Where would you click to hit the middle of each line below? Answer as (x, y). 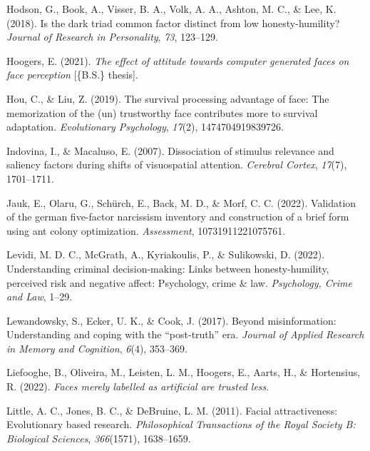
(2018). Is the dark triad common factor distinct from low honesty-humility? (173, 22)
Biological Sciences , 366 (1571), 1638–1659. (99, 438)
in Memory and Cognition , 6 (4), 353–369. (97, 348)
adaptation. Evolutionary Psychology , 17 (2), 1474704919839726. (145, 127)
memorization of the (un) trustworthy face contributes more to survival (162, 112)
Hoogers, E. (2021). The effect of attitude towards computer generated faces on (178, 60)
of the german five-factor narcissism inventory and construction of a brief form (178, 217)
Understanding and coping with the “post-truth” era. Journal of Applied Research (185, 334)
